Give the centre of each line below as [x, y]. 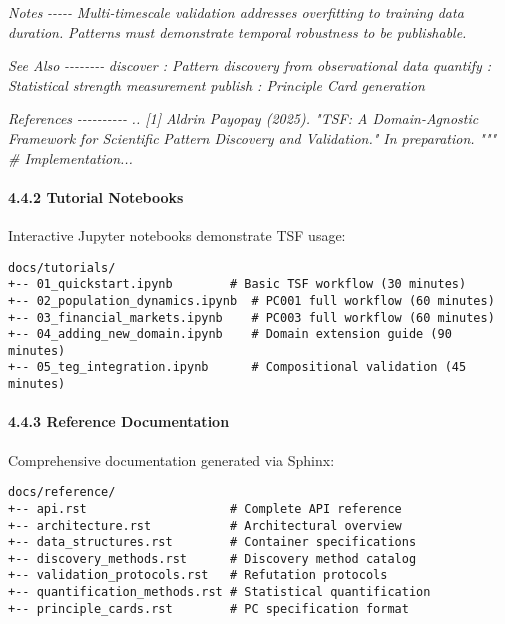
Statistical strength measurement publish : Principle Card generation [216, 84]
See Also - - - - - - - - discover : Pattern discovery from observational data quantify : [250, 65]
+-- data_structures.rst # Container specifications [212, 542]
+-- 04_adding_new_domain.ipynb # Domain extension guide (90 [230, 334]
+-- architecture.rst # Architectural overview [205, 525]
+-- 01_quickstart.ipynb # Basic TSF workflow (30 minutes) [237, 284]
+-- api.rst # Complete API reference [205, 508]
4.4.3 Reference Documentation [119, 421]
